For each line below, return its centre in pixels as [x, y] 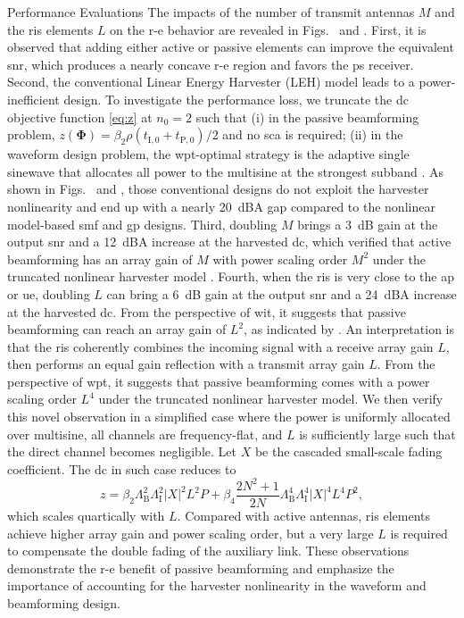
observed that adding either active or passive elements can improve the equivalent [231, 47]
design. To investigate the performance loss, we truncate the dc [236, 99]
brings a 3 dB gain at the [368, 224]
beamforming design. [64, 602]
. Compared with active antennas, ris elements [303, 515]
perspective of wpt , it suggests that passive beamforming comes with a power [219, 381]
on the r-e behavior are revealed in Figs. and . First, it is [268, 29]
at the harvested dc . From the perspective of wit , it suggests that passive [207, 311]
